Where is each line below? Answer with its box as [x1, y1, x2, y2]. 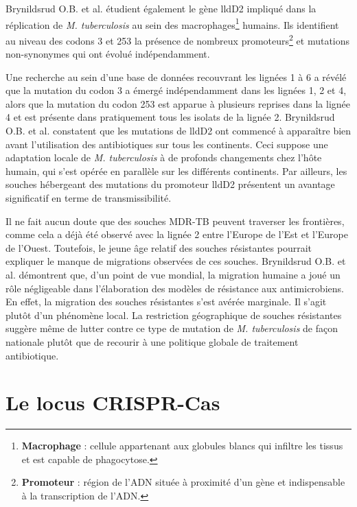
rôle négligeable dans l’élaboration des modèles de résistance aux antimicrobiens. [5, 281, 344, 295]
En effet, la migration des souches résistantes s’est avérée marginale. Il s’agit [5, 294, 327, 309]
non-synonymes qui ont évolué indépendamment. [5, 47, 210, 61]
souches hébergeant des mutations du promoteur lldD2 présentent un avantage [5, 177, 335, 191]
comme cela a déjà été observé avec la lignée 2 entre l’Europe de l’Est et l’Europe [5, 227, 348, 241]
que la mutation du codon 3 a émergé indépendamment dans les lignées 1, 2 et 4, [5, 83, 347, 97]
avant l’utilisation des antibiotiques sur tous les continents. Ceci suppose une [5, 137, 328, 151]
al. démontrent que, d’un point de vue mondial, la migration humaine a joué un [5, 268, 341, 281]
